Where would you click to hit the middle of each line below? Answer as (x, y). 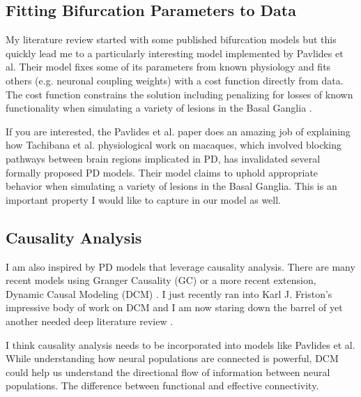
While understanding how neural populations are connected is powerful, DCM (172, 358)
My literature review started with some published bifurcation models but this (171, 39)
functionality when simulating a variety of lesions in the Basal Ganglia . (159, 108)
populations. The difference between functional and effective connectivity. (162, 385)
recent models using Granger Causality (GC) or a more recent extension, (161, 280)
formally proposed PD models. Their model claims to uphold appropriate (162, 172)
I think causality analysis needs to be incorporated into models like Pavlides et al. (180, 344)
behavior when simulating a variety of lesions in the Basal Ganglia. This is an (171, 186)
